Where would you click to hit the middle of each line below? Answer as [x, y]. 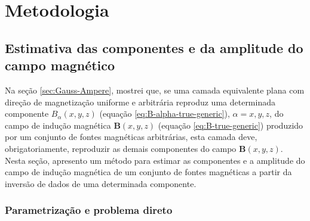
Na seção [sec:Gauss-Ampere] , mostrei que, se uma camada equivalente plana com [155, 90]
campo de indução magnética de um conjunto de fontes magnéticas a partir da [148, 172]
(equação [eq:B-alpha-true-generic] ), [165, 113]
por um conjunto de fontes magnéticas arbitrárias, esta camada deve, [131, 137]
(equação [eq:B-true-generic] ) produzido [231, 125]
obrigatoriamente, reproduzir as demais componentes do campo [121, 148]
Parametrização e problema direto [89, 210]
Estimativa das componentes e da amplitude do [154, 47]
